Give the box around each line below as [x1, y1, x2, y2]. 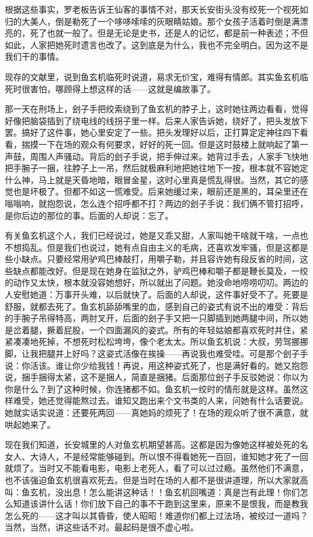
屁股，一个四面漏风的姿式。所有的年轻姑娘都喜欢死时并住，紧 [63, 323, 308, 336]
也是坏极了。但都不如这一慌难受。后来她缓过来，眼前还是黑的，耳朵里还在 [13, 185, 308, 198]
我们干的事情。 [5, 50, 64, 63]
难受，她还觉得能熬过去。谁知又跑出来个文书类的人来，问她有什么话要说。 [13, 394, 308, 407]
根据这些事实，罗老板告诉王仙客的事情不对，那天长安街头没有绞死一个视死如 [5, 3, 308, 15]
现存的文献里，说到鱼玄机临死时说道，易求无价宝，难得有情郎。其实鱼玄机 [5, 70, 300, 83]
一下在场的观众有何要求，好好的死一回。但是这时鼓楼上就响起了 [38, 137, 291, 150]
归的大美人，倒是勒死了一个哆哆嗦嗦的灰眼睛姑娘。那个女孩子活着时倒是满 [5, 14, 300, 27]
